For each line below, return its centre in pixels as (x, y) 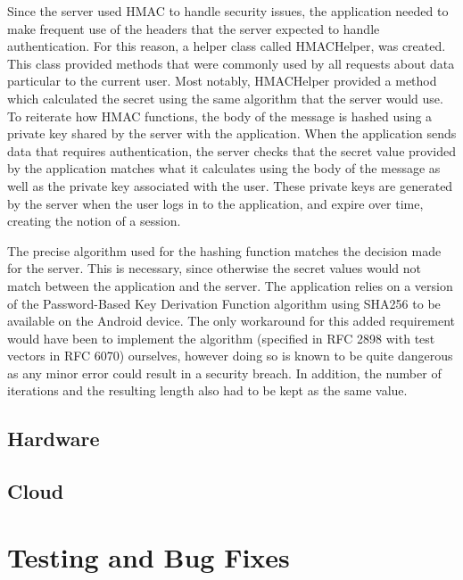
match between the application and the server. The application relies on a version (230, 285)
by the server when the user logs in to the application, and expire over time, (215, 203)
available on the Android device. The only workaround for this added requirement (231, 321)
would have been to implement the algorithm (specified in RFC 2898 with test (221, 338)
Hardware (54, 439)
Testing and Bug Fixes (149, 556)
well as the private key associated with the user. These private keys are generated (230, 185)
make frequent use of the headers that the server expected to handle (194, 28)
